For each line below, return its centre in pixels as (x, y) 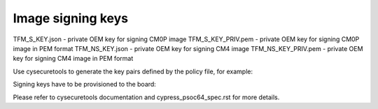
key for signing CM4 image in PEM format (73, 59)
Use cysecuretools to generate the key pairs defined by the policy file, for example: (133, 71)
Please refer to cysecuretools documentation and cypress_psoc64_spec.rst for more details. (146, 97)
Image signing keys (71, 18)
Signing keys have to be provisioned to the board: (85, 85)
